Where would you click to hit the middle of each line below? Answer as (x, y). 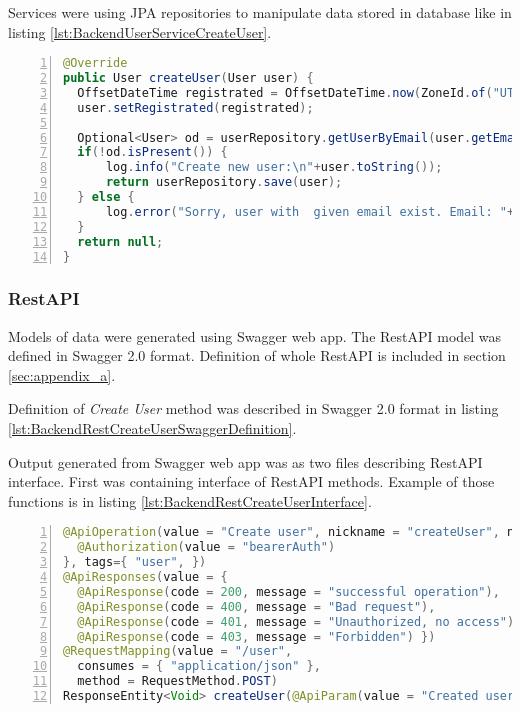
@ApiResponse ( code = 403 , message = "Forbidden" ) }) (256, 636)
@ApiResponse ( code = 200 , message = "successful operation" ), (288, 591)
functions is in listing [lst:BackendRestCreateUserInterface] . (190, 500)
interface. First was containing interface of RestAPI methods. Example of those (251, 481)
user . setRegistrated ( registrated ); (195, 107)
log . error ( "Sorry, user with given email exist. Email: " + (310, 211)
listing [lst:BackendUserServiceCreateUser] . (140, 31)
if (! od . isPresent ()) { (152, 152)
